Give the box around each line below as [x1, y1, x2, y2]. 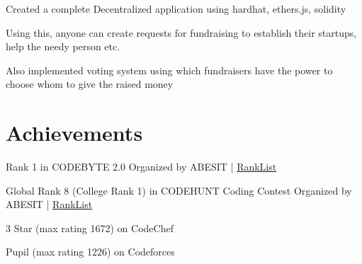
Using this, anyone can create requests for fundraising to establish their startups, [6, 25, 357, 40]
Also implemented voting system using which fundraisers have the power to [6, 62, 333, 77]
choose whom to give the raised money [6, 76, 174, 91]
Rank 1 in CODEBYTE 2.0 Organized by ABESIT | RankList [6, 159, 277, 174]
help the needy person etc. [6, 39, 120, 54]
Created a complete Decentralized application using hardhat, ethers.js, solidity [6, 1, 346, 16]
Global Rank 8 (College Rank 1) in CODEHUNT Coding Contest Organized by [6, 183, 352, 197]
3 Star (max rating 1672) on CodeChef [6, 220, 174, 235]
